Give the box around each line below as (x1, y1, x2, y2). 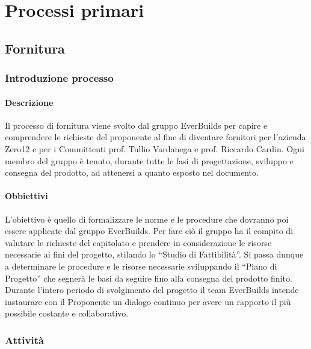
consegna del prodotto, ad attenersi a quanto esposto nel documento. (5, 166, 259, 179)
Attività (5, 332, 45, 347)
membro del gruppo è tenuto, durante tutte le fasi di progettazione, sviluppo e (5, 154, 294, 167)
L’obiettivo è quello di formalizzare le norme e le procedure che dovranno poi (5, 212, 289, 225)
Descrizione (5, 96, 54, 108)
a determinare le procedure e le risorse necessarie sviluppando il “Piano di (5, 259, 277, 272)
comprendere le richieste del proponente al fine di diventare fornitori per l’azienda (5, 131, 306, 143)
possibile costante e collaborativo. (5, 307, 129, 320)
